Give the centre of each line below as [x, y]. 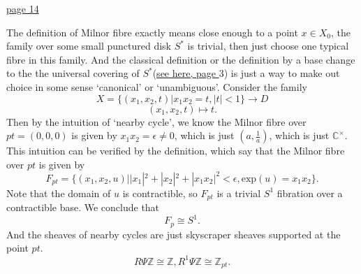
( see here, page [184, 73]
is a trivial [239, 193]
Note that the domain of [59, 193]
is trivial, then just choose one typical [268, 46]
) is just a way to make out [282, 73]
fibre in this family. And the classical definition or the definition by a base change [181, 59]
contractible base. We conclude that [83, 207]
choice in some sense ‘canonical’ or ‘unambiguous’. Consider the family [157, 86]
